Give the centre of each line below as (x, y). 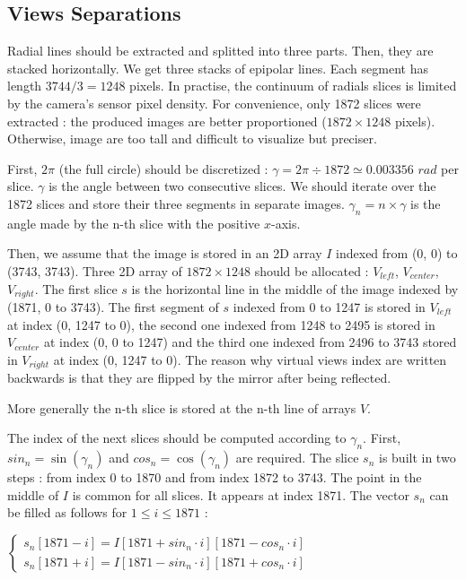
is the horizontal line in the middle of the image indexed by (295, 288)
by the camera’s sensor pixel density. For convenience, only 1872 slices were (214, 103)
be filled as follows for (67, 512)
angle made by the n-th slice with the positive (134, 223)
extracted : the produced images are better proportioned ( (167, 121)
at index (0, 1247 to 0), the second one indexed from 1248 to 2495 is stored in (221, 324)
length (25, 86)
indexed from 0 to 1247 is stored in (329, 306)
